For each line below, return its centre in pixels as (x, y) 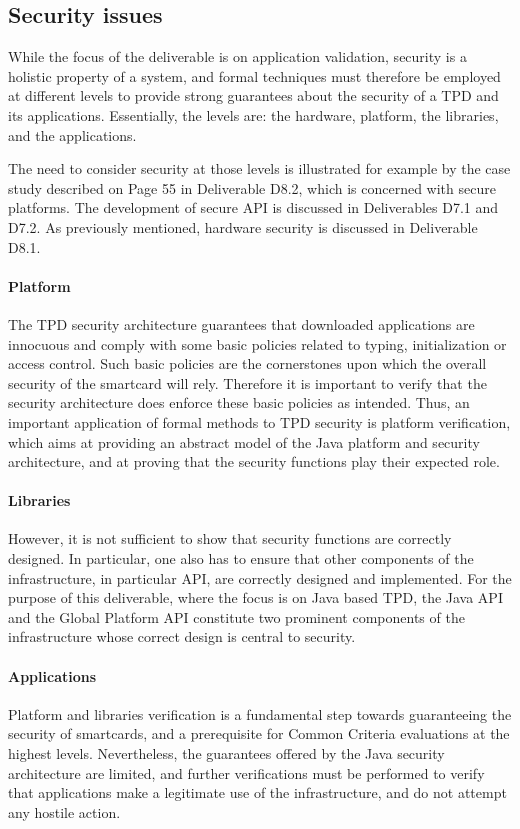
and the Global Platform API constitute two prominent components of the (236, 616)
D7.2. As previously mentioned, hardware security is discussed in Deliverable (243, 226)
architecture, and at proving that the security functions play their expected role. (254, 461)
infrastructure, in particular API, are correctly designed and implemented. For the (260, 577)
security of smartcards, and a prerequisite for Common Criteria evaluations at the (259, 733)
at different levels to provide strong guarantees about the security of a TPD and (253, 95)
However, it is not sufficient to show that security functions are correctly (230, 538)
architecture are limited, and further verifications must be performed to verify (246, 772)
